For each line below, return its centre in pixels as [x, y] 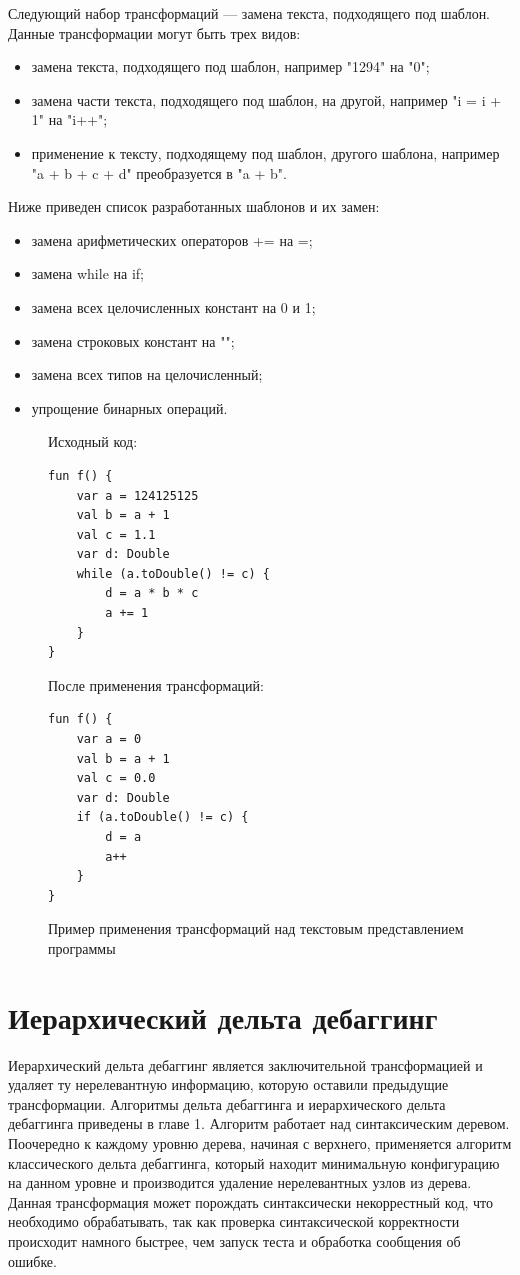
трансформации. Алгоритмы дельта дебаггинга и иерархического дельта [227, 1103]
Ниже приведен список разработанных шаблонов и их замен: [194, 206]
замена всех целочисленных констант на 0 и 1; [173, 306]
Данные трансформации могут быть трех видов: [154, 32]
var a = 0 [109, 739]
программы [82, 947]
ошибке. [32, 1260]
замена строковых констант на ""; [133, 340]
